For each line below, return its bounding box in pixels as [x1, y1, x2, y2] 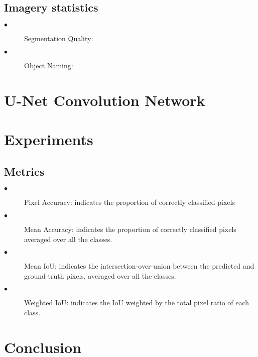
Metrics [4, 163, 45, 179]
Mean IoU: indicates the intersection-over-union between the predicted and [24, 261, 254, 271]
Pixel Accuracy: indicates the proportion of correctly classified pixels [24, 197, 235, 207]
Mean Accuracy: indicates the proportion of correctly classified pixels [24, 223, 236, 234]
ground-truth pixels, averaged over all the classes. [24, 270, 176, 281]
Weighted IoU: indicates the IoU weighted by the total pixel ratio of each [24, 297, 249, 308]
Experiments [4, 129, 93, 149]
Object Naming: [24, 60, 73, 70]
